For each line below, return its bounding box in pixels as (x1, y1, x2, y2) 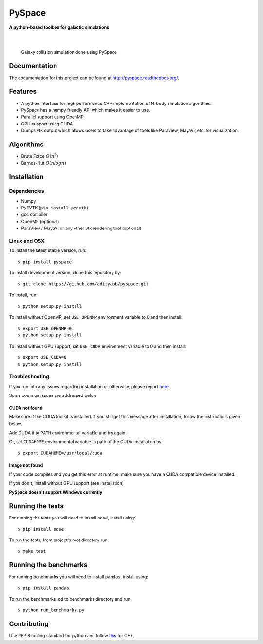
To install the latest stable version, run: (9, 248, 87, 253)
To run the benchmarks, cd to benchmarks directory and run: (9, 596, 131, 602)
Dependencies (9, 188, 45, 195)
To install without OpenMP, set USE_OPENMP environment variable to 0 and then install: (9, 314, 183, 320)
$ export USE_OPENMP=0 (18, 325, 72, 331)
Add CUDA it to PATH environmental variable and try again (9, 430, 126, 436)
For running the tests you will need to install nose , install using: (9, 515, 136, 521)
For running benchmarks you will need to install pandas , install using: (9, 574, 149, 580)
